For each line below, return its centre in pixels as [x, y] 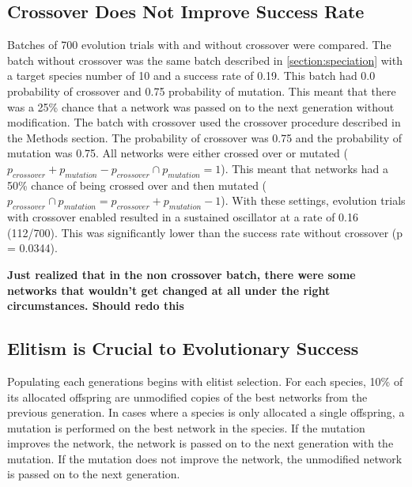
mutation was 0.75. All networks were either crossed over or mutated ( [178, 153]
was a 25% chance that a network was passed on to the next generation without [201, 106]
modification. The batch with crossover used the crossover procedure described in [204, 122]
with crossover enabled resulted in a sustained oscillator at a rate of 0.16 [183, 217]
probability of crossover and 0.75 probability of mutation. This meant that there [202, 91]
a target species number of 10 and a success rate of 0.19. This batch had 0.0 [191, 76]
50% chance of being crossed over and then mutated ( [137, 185]
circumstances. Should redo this [96, 306]
